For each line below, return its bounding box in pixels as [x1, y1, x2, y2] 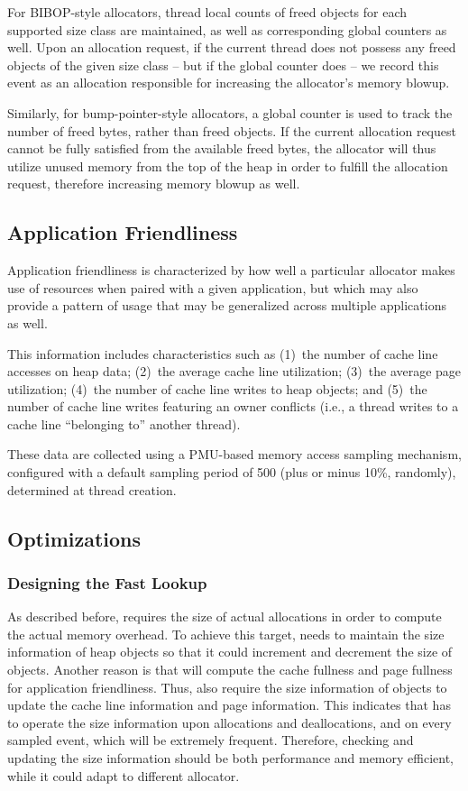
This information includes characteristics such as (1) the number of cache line [7, 344, 438, 363]
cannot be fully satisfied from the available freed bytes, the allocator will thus [7, 139, 436, 158]
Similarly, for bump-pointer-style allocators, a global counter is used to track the [7, 103, 453, 122]
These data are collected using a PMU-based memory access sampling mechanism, [7, 445, 462, 464]
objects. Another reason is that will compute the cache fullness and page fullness [7, 660, 453, 679]
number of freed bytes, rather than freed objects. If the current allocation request [7, 121, 456, 140]
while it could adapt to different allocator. [7, 766, 240, 785]
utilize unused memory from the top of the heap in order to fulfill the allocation [7, 156, 448, 175]
